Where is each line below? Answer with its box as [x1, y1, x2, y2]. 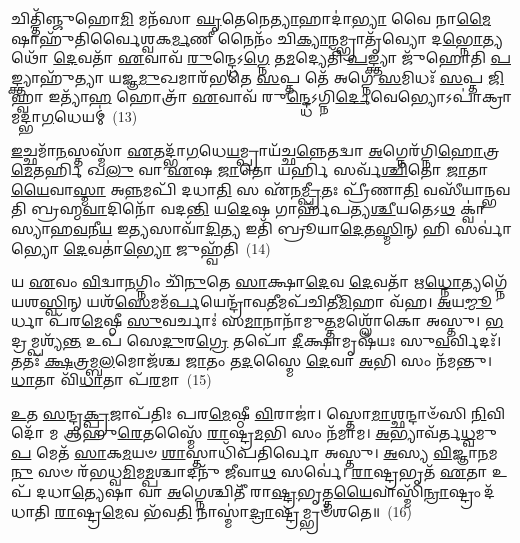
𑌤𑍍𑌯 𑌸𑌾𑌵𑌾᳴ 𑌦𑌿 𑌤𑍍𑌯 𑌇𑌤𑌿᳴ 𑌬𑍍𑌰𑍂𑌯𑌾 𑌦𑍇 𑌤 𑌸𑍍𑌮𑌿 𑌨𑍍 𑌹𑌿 [128, 217, 450, 238]
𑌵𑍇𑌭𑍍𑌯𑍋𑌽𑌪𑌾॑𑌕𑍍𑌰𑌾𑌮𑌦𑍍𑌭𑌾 [370, 86, 512, 107]
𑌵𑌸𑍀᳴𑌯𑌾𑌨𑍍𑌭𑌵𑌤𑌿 [423, 178, 511, 199]
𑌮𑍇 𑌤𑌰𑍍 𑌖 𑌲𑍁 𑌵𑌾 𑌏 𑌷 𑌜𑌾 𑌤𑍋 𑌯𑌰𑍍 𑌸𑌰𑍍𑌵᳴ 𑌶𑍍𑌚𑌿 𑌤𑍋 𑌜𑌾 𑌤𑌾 [11, 159, 489, 180]
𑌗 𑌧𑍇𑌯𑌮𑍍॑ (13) [41, 105, 138, 126]
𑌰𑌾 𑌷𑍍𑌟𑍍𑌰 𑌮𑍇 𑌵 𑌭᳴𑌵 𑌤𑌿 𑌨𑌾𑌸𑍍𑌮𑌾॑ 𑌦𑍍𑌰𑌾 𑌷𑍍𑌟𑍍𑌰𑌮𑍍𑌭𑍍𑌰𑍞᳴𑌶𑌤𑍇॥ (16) [54, 500, 413, 521]
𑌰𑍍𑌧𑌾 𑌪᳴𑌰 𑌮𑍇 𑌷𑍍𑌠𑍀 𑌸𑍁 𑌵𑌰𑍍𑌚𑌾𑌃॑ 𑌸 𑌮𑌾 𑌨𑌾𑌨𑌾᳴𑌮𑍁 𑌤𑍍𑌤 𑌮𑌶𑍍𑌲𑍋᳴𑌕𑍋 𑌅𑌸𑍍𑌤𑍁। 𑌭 [11, 310, 504, 331]
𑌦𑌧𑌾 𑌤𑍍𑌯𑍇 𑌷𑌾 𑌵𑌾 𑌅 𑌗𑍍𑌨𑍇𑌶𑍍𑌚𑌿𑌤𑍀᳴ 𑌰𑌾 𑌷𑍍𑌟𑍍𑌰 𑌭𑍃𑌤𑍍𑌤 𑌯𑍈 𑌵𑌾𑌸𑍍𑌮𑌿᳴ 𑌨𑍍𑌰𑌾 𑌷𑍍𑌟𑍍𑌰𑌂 [36, 481, 480, 502]
